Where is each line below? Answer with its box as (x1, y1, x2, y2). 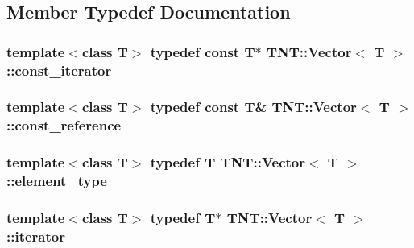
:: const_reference (6, 115, 122, 135)
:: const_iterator (6, 60, 112, 80)
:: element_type (6, 171, 107, 191)
